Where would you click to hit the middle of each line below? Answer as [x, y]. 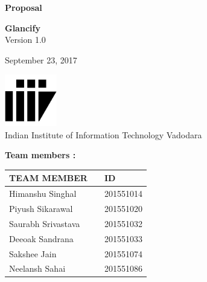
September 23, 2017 [41, 59]
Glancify [23, 27]
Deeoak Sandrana [41, 238]
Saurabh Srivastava [45, 223]
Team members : [40, 155]
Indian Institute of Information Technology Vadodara [104, 134]
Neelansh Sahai [37, 268]
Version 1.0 [25, 40]
